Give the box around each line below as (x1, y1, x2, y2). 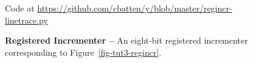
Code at (5, 2, 35, 14)
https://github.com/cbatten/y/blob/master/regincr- (37, 2, 232, 14)
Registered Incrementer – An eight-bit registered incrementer (5, 34, 248, 47)
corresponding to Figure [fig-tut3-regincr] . (5, 45, 162, 58)
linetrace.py (5, 13, 48, 26)
